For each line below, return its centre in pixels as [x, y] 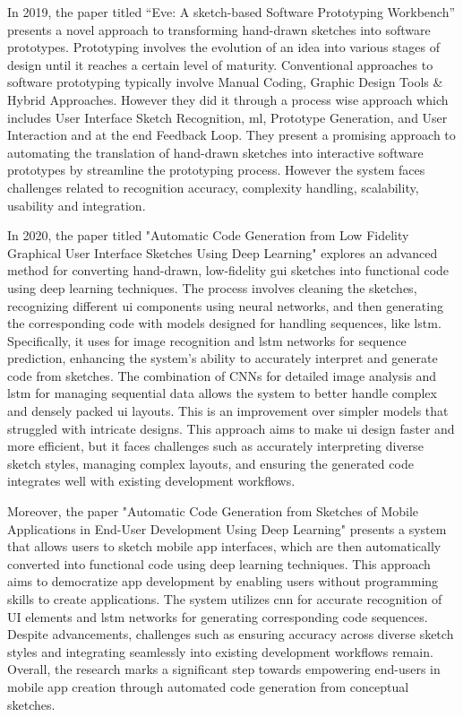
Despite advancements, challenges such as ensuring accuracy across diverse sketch [231, 634]
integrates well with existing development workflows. [151, 481]
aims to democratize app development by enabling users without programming [223, 581]
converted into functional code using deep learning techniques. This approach [219, 563]
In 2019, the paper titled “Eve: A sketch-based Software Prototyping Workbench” [231, 12]
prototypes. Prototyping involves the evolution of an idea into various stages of [223, 47]
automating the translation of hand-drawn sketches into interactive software [215, 152]
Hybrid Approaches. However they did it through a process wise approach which [228, 99]
